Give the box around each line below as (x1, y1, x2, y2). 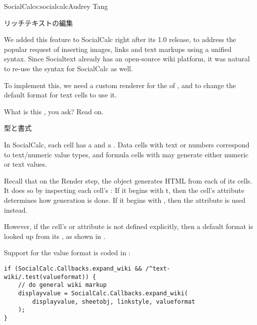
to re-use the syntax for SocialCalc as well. (4, 63, 133, 73)
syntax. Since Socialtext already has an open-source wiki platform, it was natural (4, 53, 250, 64)
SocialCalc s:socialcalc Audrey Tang (4, 1, 108, 11)
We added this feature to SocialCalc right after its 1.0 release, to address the (4, 34, 236, 45)
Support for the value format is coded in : (4, 247, 130, 258)
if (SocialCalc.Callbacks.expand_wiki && (4, 265, 142, 272)
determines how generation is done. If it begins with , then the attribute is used (4, 194, 246, 205)
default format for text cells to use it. (4, 90, 117, 100)
